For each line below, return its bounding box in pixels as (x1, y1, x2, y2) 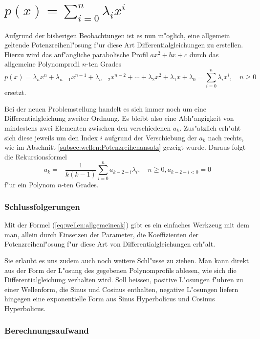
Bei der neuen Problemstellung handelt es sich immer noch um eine (4, 103, 206, 113)
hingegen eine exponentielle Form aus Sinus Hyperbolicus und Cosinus (4, 294, 215, 304)
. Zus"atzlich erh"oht (179, 122, 241, 133)
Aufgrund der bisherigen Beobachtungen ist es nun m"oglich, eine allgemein (4, 30, 230, 40)
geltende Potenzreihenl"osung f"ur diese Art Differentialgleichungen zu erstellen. (4, 40, 243, 50)
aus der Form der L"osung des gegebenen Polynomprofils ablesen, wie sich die (4, 265, 237, 275)
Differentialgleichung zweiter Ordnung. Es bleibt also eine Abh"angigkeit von (4, 113, 234, 123)
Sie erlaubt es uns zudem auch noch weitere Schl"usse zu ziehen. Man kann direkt (4, 255, 249, 266)
